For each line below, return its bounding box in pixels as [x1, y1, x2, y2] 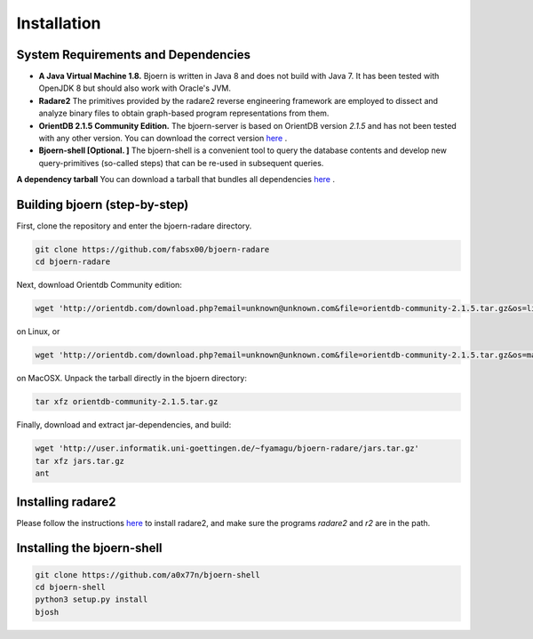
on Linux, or [16, 326, 60, 337]
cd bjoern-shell [35, 582, 107, 593]
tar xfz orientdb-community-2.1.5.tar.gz [35, 396, 219, 407]
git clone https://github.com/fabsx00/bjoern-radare [35, 244, 270, 255]
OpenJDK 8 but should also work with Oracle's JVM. [38, 83, 231, 93]
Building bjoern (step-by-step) [16, 197, 189, 212]
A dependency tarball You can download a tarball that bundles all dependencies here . [16, 174, 335, 185]
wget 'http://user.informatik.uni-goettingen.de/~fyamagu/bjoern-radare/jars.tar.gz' [35, 443, 419, 453]
